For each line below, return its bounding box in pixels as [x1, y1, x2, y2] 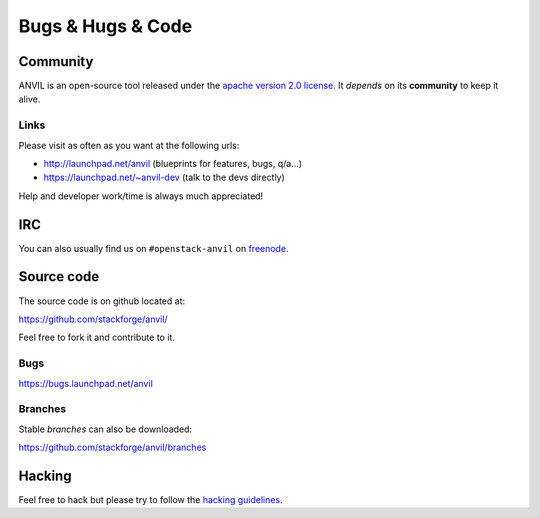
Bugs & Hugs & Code [18, 15, 193, 37]
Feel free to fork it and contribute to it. [18, 331, 175, 344]
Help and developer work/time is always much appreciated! [18, 190, 264, 202]
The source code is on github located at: [18, 295, 185, 307]
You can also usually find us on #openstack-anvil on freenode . [18, 242, 289, 254]
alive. [18, 93, 41, 105]
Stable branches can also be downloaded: [18, 423, 193, 435]
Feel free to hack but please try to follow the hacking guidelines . [18, 493, 284, 505]
